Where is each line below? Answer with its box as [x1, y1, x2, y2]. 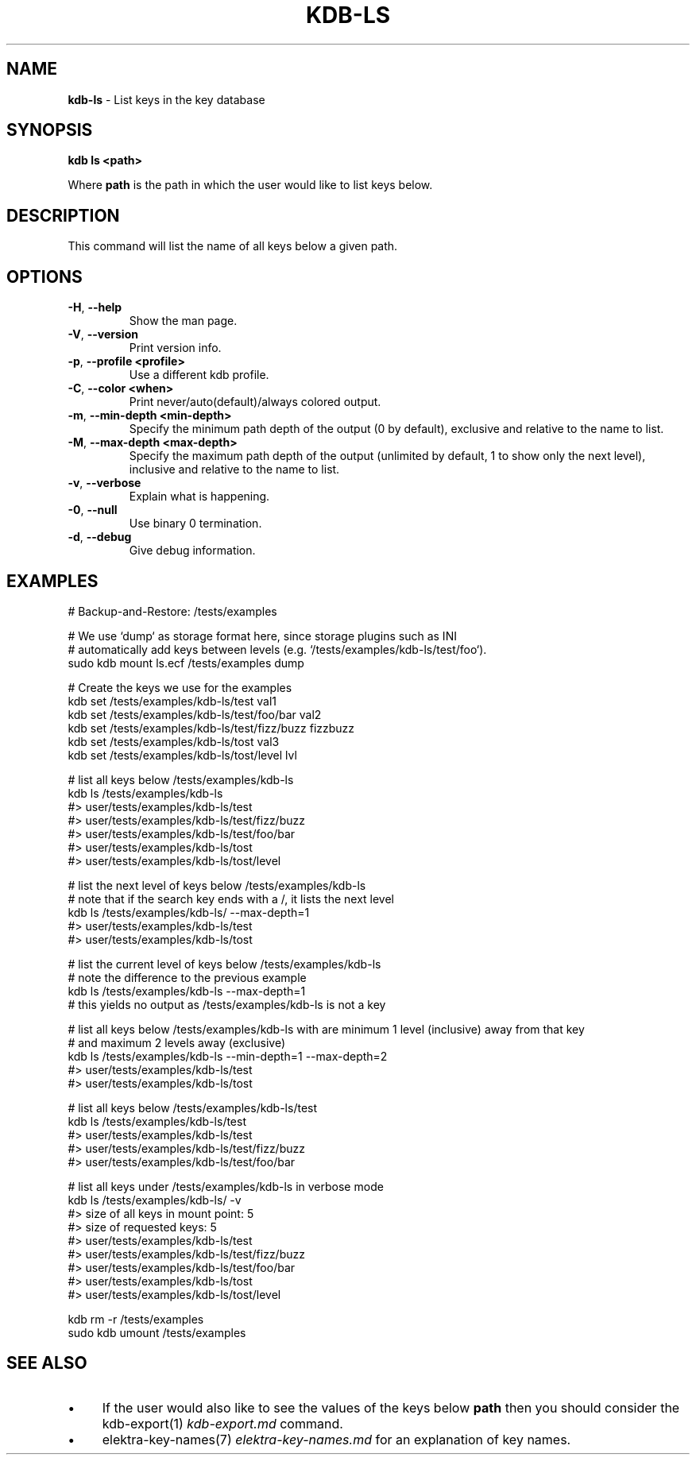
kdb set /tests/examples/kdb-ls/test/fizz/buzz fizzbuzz [68, 721, 355, 735]
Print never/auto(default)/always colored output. [129, 395, 381, 409]
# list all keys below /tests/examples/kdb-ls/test [68, 1100, 318, 1115]
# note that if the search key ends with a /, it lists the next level [68, 891, 394, 906]
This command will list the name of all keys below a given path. [68, 239, 398, 253]
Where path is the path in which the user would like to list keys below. [68, 178, 433, 192]
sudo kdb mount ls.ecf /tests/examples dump [68, 655, 304, 670]
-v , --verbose [68, 476, 141, 490]
